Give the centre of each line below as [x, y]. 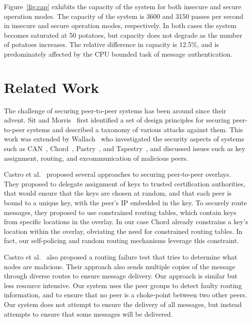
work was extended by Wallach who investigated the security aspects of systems [124, 139]
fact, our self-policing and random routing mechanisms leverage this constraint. [121, 240]
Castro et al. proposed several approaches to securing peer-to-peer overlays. [118, 174]
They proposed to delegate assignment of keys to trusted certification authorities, [125, 183]
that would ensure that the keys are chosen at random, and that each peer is [118, 193]
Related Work [52, 87]
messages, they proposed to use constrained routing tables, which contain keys [120, 212]
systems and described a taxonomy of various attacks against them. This [135, 129]
